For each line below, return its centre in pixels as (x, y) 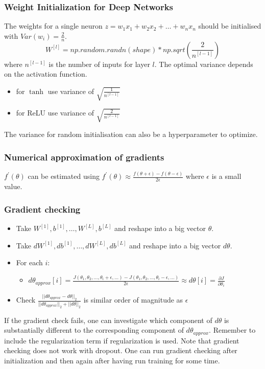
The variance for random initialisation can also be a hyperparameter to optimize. (131, 134)
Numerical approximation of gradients (84, 157)
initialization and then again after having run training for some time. (112, 360)
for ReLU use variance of (55, 113)
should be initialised (230, 26)
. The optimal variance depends (204, 64)
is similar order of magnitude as (133, 300)
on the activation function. (46, 74)
